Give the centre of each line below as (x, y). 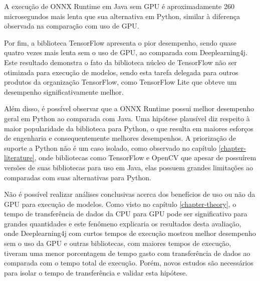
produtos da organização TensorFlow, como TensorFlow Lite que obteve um (120, 82)
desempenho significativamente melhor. (64, 91)
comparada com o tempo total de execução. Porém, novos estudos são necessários (129, 263)
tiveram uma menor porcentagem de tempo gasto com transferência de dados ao (127, 253)
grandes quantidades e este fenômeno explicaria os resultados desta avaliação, (123, 223)
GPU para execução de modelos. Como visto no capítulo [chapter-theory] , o (120, 204)
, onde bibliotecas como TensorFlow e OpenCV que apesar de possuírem (145, 158)
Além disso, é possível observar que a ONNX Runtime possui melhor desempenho (129, 108)
